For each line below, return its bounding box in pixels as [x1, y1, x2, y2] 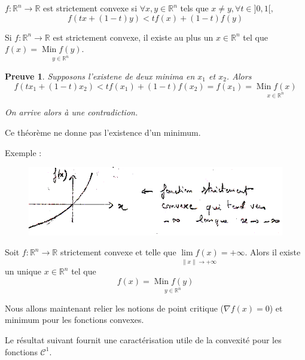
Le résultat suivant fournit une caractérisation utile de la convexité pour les [5, 333, 282, 346]
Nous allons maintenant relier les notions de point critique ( [5, 301, 224, 314]
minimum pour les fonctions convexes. [5, 313, 144, 326]
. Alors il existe [245, 246, 301, 258]
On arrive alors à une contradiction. [5, 106, 138, 118]
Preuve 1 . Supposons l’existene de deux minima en [5, 69, 195, 82]
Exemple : [5, 146, 42, 158]
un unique [5, 265, 42, 277]
